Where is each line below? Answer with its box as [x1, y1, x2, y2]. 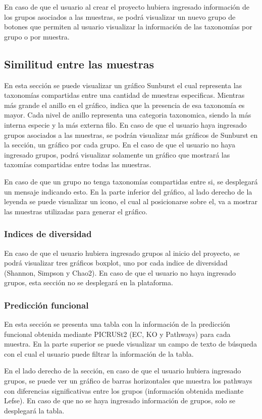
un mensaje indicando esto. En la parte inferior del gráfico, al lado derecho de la [4, 186, 252, 197]
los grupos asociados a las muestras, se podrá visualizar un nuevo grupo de [4, 11, 236, 22]
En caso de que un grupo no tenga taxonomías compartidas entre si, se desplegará [4, 176, 258, 186]
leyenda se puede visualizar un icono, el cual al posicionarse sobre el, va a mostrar [4, 196, 257, 207]
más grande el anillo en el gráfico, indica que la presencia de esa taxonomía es [4, 99, 245, 110]
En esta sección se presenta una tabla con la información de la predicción [4, 319, 230, 329]
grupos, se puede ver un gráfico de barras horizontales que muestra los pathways [4, 375, 252, 386]
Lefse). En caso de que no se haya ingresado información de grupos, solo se [4, 395, 235, 406]
